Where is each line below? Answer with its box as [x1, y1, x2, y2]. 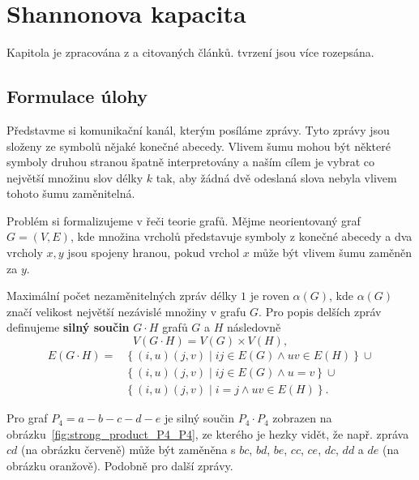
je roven [250, 287, 289, 304]
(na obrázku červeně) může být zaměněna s [21, 441, 236, 458]
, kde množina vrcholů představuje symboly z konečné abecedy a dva [70, 228, 413, 245]
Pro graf [6, 409, 48, 426]
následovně [227, 319, 281, 336]
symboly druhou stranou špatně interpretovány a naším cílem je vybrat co [6, 153, 374, 170]
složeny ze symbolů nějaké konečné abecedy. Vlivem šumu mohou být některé [6, 137, 391, 154]
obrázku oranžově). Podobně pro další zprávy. [6, 456, 233, 474]
